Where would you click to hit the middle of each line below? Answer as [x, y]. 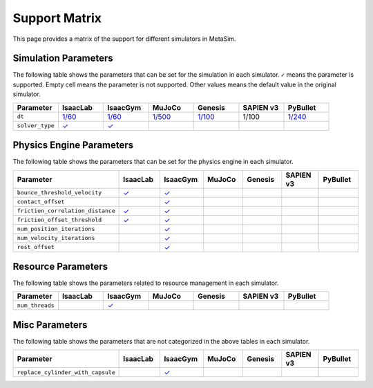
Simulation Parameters [63, 58]
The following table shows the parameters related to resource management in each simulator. [146, 283]
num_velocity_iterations [56, 238]
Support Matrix [57, 18]
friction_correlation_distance [66, 211]
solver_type [36, 126]
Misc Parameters [50, 325]
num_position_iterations [56, 229]
